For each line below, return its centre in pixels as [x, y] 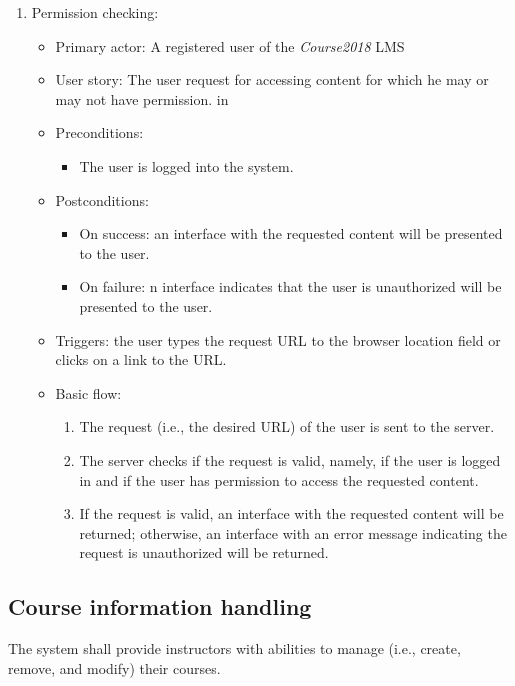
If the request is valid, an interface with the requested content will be [291, 513]
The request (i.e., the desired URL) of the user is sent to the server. [287, 426]
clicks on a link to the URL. [141, 359]
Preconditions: [99, 132]
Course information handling [160, 606]
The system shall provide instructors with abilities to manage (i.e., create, [234, 648]
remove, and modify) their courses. [114, 667]
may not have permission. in [142, 98]
